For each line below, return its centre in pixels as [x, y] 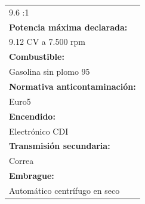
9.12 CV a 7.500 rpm [47, 42]
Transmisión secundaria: [60, 146]
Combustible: [37, 57]
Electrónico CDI [39, 131]
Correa [21, 161]
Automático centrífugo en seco [64, 190]
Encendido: [32, 116]
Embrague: [32, 176]
